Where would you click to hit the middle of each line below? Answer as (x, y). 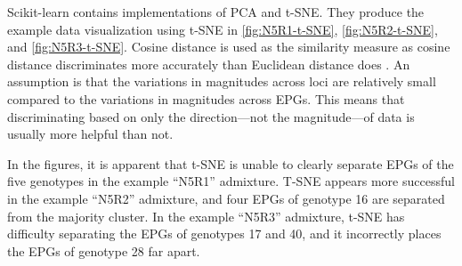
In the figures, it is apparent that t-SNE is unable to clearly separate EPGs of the (231, 163)
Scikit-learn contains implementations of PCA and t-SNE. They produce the (216, 12)
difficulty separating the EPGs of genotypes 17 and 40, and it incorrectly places (224, 234)
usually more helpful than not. (90, 134)
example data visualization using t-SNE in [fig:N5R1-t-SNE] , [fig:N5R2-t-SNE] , (223, 29)
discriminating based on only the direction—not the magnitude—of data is (211, 116)
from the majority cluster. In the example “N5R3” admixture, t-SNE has (206, 216)
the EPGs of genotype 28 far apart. (104, 250)
